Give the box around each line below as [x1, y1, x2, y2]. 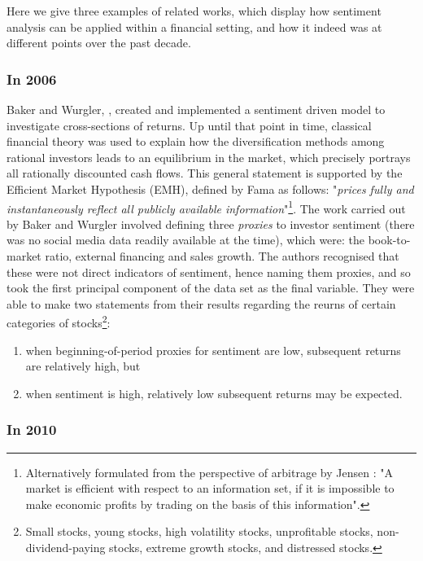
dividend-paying [25, 539, 106, 555]
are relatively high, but [25, 357, 141, 375]
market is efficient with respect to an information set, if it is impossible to [25, 480, 395, 497]
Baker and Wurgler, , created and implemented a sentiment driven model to [7, 101, 386, 117]
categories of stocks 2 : [7, 312, 111, 331]
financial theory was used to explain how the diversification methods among [7, 133, 385, 150]
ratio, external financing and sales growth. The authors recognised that [45, 248, 399, 264]
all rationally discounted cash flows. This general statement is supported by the [7, 164, 403, 182]
